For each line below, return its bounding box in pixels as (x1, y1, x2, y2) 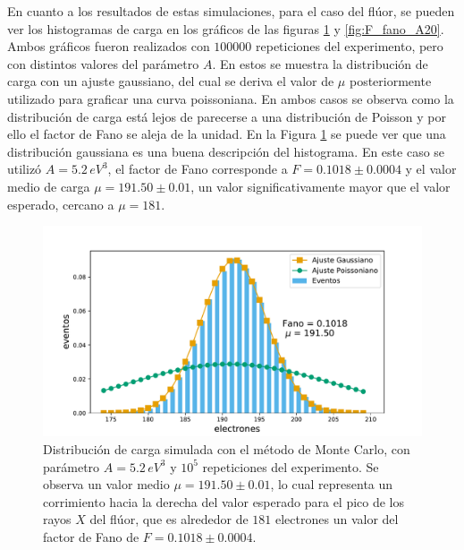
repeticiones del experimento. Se (202, 457, 379, 476)
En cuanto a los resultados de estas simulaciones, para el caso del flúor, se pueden (7, 2, 455, 20)
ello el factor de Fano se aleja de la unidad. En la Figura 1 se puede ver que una (7, 125, 446, 143)
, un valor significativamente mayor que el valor (190, 176, 451, 195)
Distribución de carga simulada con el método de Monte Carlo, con (43, 439, 410, 458)
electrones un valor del (275, 510, 399, 529)
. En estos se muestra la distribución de (212, 54, 428, 73)
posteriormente (349, 72, 432, 90)
